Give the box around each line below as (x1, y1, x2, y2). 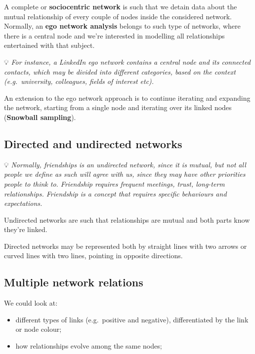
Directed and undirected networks (4, 136, 182, 151)
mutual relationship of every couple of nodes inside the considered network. (4, 11, 232, 21)
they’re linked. (4, 224, 47, 235)
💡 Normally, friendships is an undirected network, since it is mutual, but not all (4, 159, 246, 169)
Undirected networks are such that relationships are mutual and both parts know (4, 214, 250, 225)
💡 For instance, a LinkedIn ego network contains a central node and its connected (4, 56, 251, 67)
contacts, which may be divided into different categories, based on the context (4, 66, 236, 77)
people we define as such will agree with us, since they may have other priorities (4, 169, 246, 179)
